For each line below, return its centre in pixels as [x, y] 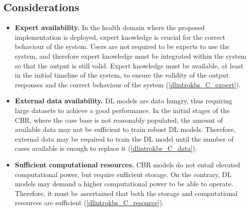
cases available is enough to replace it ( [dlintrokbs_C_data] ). [106, 148]
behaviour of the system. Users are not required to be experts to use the [122, 46]
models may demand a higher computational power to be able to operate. [124, 184]
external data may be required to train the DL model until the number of [124, 138]
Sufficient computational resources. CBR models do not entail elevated [127, 164]
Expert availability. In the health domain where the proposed [110, 27]
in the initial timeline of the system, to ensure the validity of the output [122, 75]
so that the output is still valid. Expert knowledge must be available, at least [129, 65]
